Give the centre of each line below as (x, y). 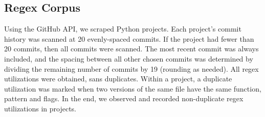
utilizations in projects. (40, 108)
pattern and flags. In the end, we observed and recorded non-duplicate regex (124, 98)
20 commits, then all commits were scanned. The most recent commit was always (131, 49)
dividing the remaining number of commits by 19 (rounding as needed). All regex (131, 68)
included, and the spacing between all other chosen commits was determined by (129, 58)
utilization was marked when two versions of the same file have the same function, (133, 88)
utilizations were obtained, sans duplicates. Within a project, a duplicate (118, 79)
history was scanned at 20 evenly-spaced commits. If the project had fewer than (129, 38)
